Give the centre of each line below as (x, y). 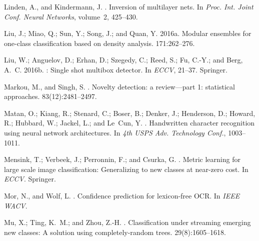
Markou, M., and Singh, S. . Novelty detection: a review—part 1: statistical (119, 86)
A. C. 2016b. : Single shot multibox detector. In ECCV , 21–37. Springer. (116, 69)
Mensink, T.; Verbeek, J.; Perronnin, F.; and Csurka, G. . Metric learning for (122, 159)
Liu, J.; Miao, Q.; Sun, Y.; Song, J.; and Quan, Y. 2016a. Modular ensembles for (128, 33)
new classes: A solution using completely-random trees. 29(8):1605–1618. (115, 232)
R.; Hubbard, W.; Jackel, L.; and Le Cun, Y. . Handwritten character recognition (129, 123)
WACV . (16, 205)
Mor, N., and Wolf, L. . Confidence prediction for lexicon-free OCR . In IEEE (122, 195)
